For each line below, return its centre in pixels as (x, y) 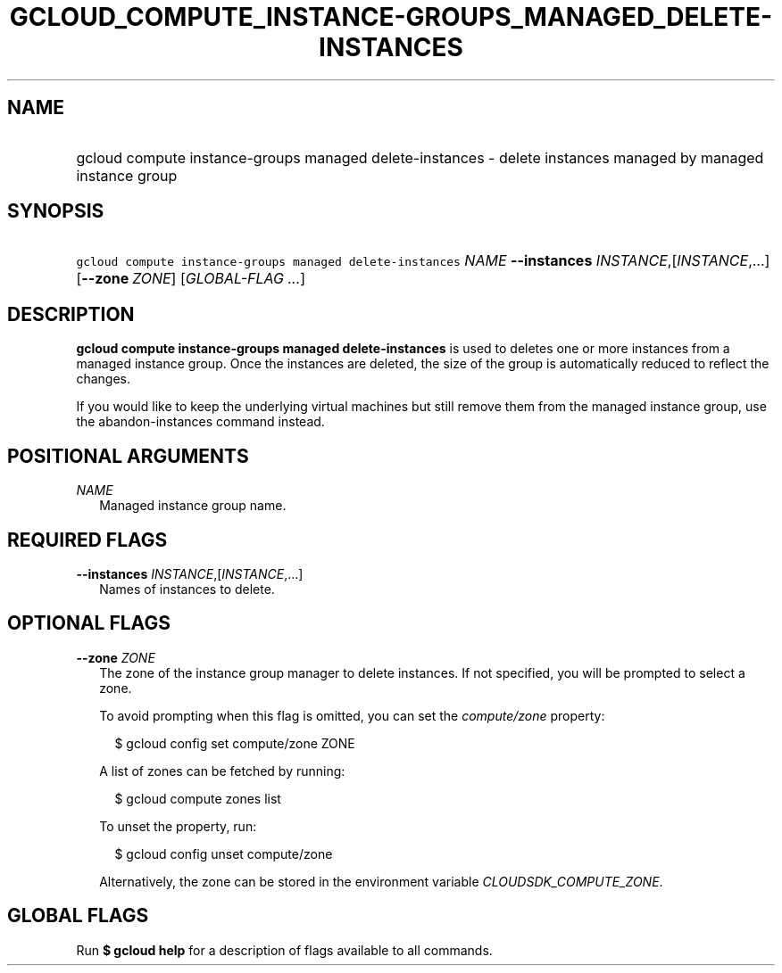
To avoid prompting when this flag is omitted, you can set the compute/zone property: (352, 715)
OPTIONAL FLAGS (89, 623)
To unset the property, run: (178, 826)
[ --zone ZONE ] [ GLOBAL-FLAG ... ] (191, 279)
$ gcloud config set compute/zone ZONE (235, 743)
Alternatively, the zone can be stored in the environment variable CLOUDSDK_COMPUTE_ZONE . (381, 881)
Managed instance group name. (193, 506)
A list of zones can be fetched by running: (222, 771)
